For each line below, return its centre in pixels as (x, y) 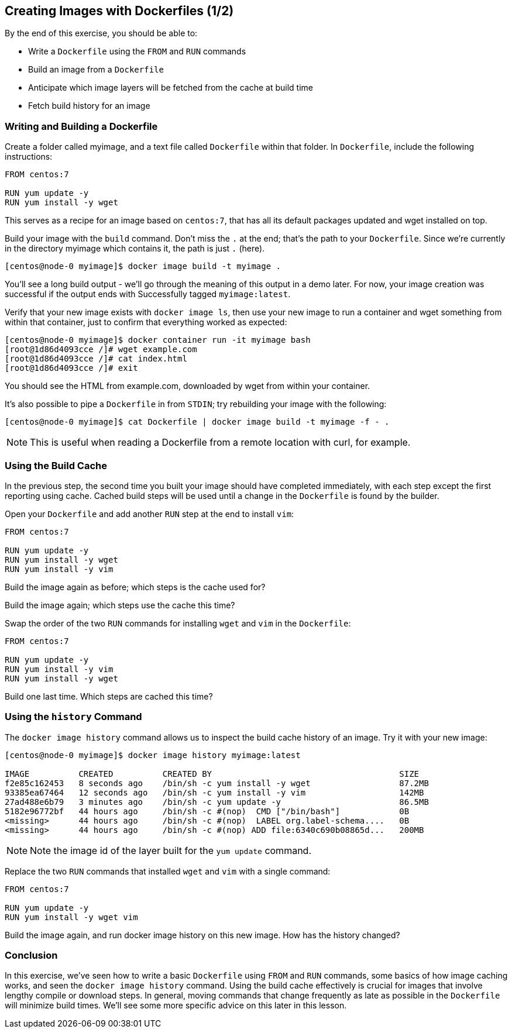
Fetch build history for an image (89, 106)
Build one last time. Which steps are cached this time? (109, 696)
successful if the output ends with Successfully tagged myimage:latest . (148, 294)
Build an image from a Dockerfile (96, 70)
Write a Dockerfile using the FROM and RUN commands (137, 51)
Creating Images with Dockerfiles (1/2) (119, 11)
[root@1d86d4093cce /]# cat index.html (96, 359)
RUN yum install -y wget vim (71, 917)
